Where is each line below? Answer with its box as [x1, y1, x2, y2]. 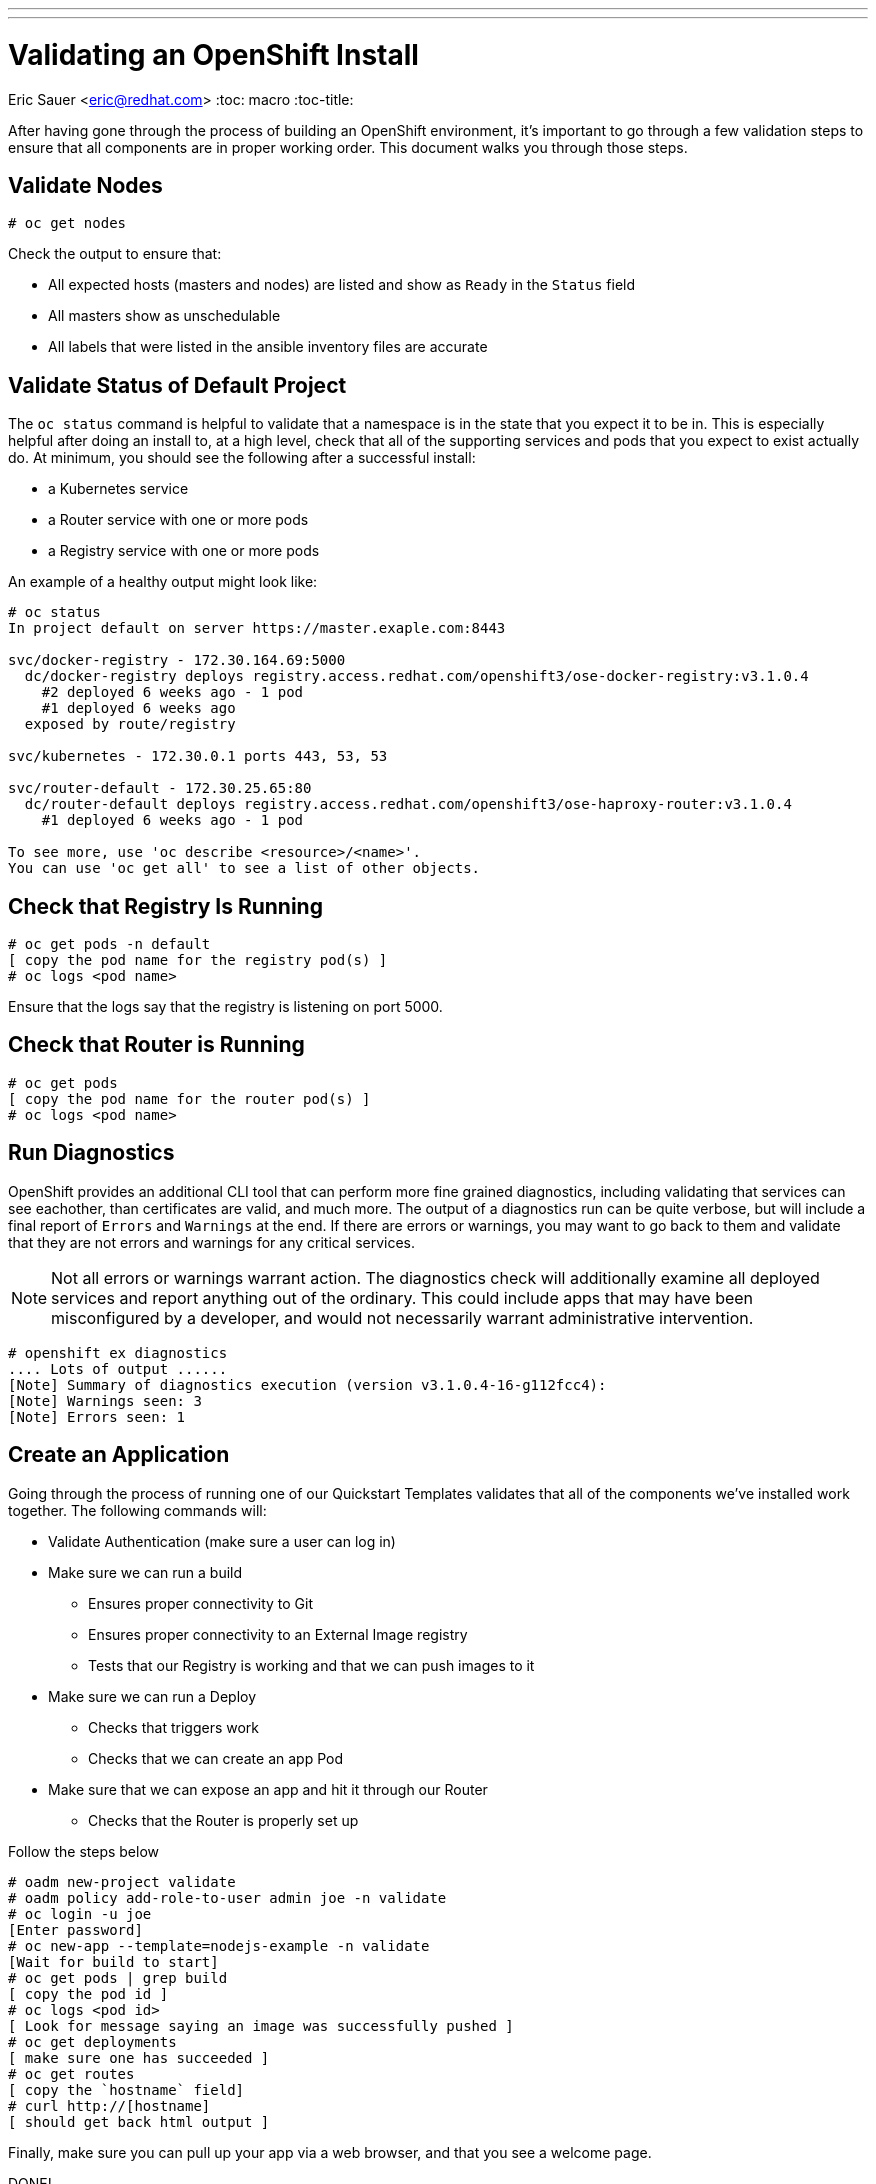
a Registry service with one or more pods [48, 542, 320, 560]
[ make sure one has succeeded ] [8, 2049, 270, 2066]
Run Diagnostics [8, 1140, 175, 1166]
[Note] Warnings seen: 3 [8, 1392, 202, 1409]
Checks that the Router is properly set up [88, 1811, 359, 1829]
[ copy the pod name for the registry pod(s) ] [8, 952, 388, 969]
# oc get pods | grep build [8, 1969, 228, 1986]
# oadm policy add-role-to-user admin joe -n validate [8, 1889, 447, 1906]
